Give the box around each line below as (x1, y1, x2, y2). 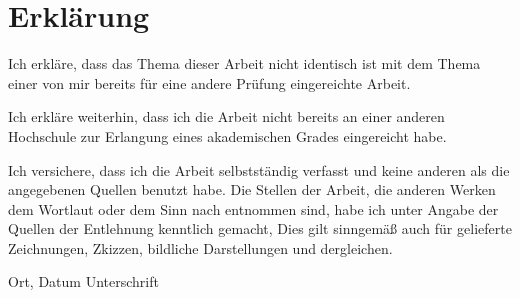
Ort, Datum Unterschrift (8, 271, 159, 292)
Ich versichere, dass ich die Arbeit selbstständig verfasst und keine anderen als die (8, 159, 510, 180)
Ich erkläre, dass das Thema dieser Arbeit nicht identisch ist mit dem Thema (8, 53, 481, 74)
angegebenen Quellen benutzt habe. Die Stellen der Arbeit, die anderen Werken (8, 179, 496, 200)
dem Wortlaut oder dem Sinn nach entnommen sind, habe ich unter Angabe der (8, 198, 499, 219)
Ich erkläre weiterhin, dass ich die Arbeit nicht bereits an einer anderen (8, 106, 445, 127)
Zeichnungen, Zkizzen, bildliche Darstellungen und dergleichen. (8, 237, 393, 258)
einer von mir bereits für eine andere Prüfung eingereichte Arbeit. (8, 72, 411, 93)
